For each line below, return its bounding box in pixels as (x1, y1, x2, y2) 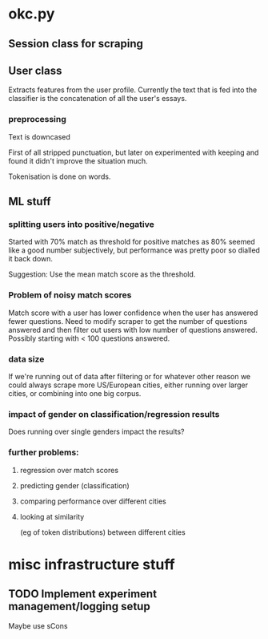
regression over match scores (19, 465, 118, 475)
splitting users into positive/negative (8, 219, 154, 229)
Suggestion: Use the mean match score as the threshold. (8, 269, 196, 279)
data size (8, 354, 45, 365)
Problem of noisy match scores (8, 289, 132, 301)
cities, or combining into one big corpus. (8, 388, 142, 398)
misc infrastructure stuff (8, 555, 175, 573)
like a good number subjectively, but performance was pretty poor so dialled (8, 245, 260, 255)
